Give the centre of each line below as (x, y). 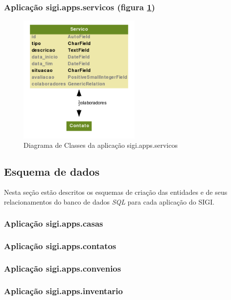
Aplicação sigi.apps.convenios (63, 268)
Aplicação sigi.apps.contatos (60, 246)
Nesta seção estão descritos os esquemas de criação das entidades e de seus (116, 192)
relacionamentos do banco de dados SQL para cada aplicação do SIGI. (109, 201)
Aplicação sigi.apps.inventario (63, 290)
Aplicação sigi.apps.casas (54, 223)
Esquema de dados (52, 172)
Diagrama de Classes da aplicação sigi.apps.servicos (101, 145)
